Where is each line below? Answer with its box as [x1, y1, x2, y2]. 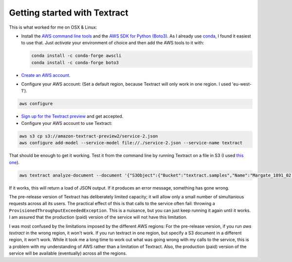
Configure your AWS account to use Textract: [21, 120, 112, 126]
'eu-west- [232, 81, 252, 87]
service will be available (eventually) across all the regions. [9, 250, 127, 256]
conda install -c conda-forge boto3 [31, 60, 119, 65]
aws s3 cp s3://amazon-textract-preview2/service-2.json [19, 133, 158, 139]
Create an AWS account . [21, 72, 71, 78]
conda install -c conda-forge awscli [31, 53, 122, 58]
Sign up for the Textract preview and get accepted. [21, 113, 124, 119]
